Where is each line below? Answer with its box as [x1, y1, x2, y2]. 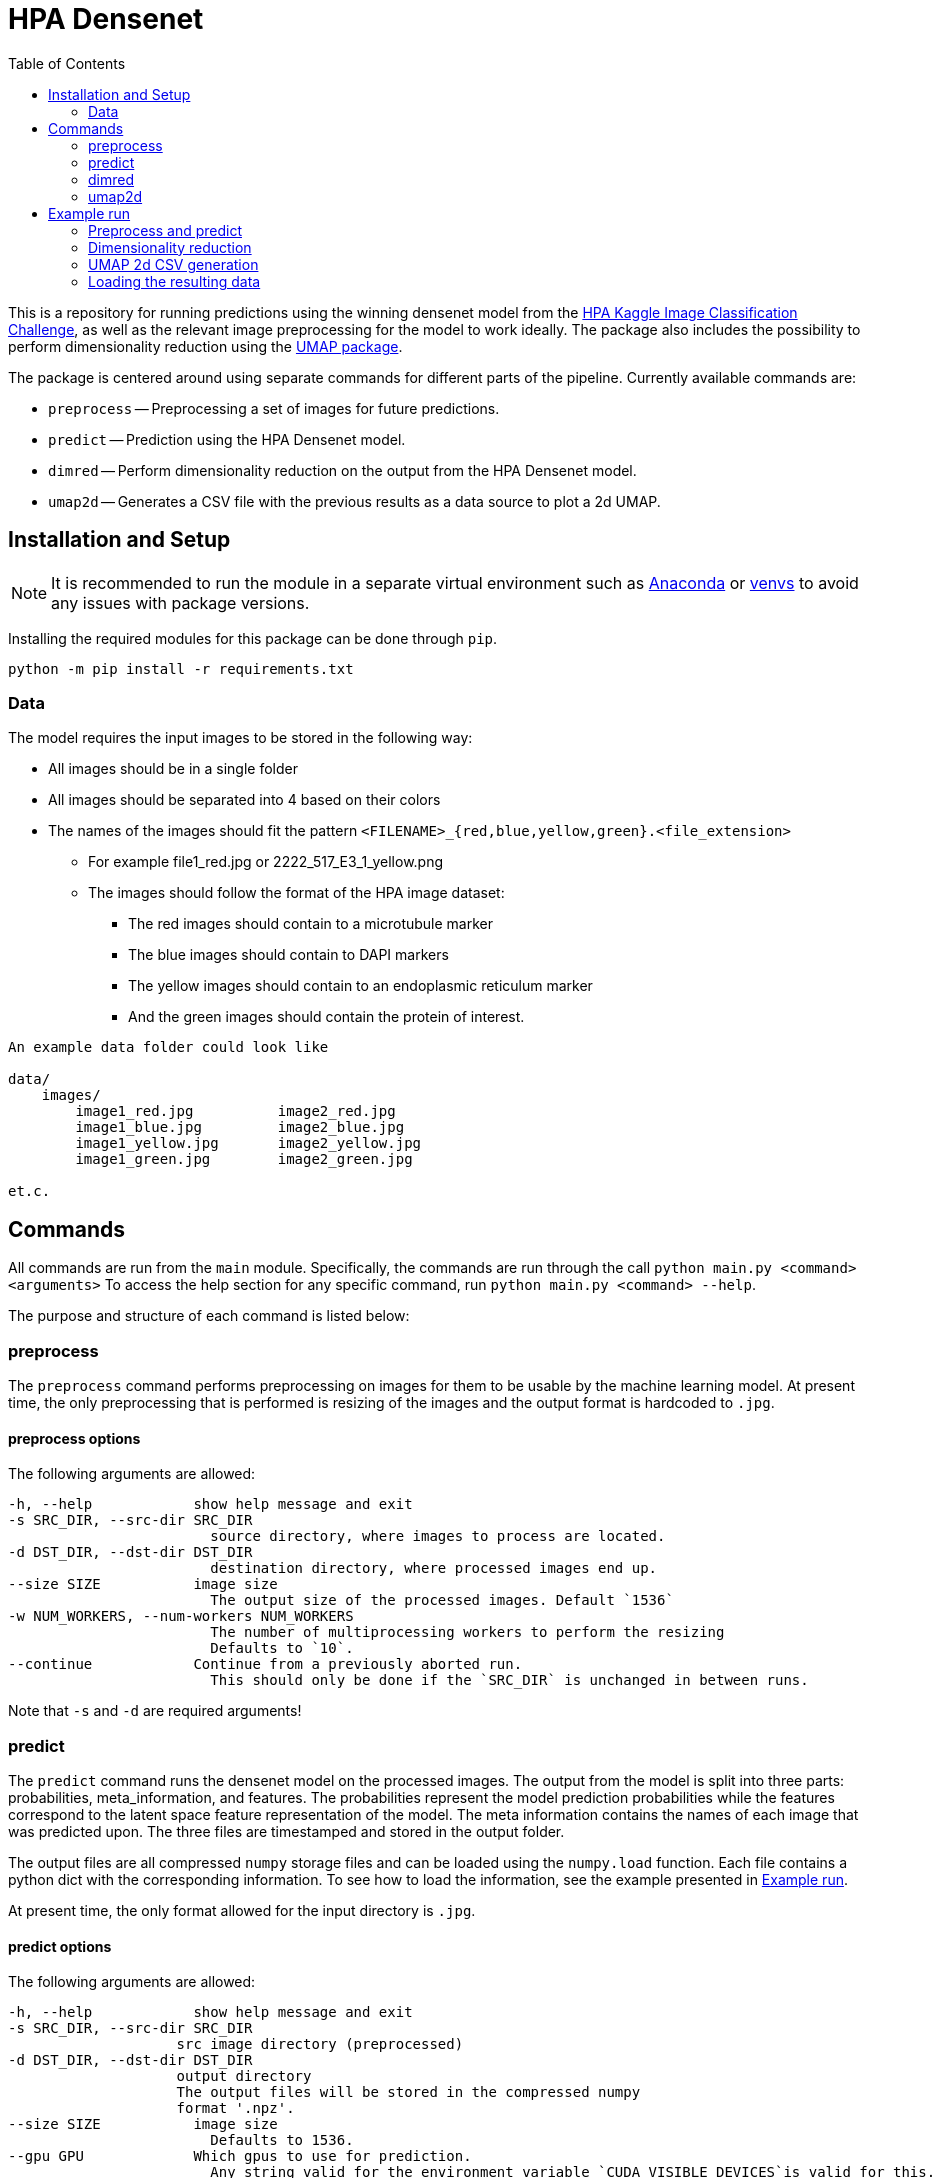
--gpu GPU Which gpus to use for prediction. [8, 2148, 472, 2165]
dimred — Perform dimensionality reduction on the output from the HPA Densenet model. [48, 461, 637, 479]
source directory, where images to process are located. [210, 1528, 666, 1545]
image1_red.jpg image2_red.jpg [75, 1103, 396, 1120]
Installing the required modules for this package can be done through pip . [8, 629, 498, 647]
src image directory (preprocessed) [176, 2036, 464, 2053]
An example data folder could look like [8, 1039, 329, 1056]
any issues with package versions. [51, 592, 310, 613]
